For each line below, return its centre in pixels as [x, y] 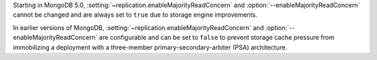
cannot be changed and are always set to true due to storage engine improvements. [135, 15]
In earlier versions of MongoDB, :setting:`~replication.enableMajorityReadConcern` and [139, 27]
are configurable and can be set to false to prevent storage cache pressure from [216, 38]
